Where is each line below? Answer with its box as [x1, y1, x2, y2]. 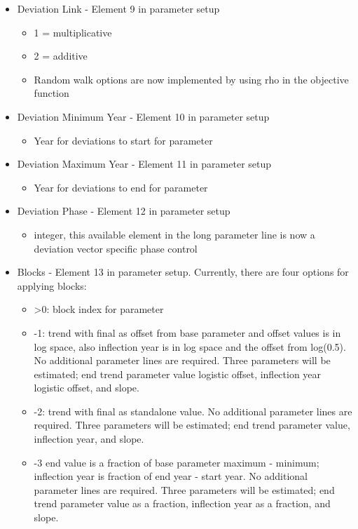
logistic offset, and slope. [34, 380, 139, 395]
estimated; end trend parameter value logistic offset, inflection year [34, 366, 322, 381]
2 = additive [34, 48, 88, 63]
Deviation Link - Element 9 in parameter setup [17, 1, 220, 15]
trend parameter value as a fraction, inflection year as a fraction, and [34, 496, 331, 511]
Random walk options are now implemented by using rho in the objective [34, 72, 349, 86]
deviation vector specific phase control [34, 241, 198, 255]
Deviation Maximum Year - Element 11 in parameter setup [17, 156, 272, 171]
